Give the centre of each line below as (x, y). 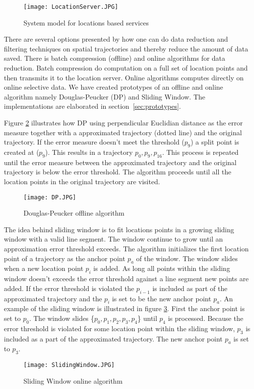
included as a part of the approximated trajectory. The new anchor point (113, 338)
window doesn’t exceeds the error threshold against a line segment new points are (126, 279)
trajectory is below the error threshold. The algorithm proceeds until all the (118, 172)
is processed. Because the (206, 318)
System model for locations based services (86, 22)
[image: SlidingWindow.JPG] (69, 365)
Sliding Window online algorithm (73, 380)
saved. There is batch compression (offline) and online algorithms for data (115, 58)
